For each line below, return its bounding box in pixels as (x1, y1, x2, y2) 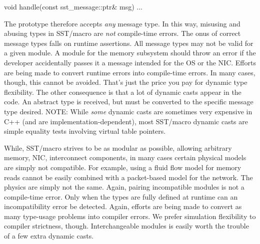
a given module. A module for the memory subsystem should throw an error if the (4, 47, 256, 58)
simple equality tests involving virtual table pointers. (4, 126, 166, 136)
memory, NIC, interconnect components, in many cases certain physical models (4, 152, 246, 163)
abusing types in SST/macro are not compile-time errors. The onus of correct (4, 28, 241, 38)
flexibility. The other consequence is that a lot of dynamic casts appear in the (4, 86, 241, 97)
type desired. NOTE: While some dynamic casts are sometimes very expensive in (4, 106, 252, 116)
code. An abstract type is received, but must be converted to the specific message (4, 96, 253, 107)
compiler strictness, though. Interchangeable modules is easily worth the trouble (4, 221, 249, 231)
